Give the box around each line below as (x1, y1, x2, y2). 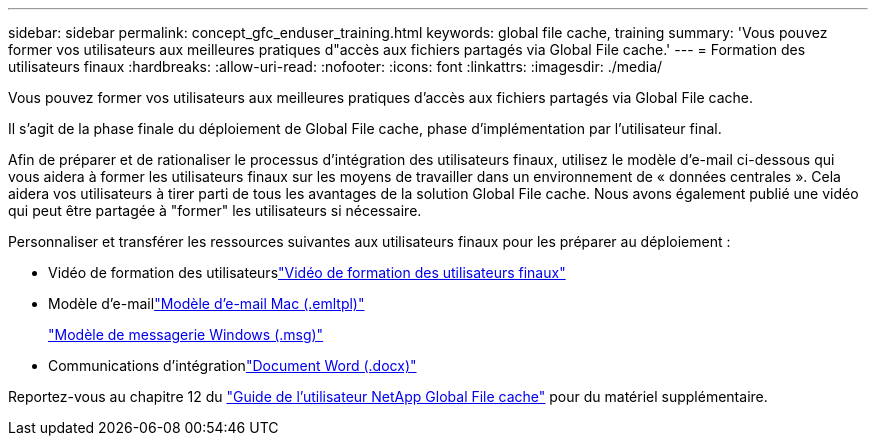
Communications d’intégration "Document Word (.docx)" (48, 357, 417, 374)
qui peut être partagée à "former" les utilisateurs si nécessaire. (8, 202, 422, 219)
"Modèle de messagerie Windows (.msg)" (48, 326, 324, 343)
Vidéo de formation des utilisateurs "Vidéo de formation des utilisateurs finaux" (48, 264, 566, 281)
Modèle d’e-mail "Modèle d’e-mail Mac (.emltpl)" (48, 295, 365, 312)
